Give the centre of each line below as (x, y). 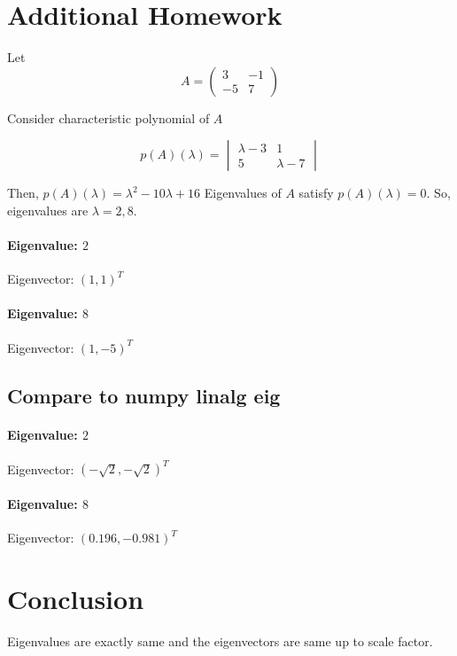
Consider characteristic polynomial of (108, 117)
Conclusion (76, 598)
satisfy (316, 193)
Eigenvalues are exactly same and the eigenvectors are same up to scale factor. (220, 640)
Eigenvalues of (243, 193)
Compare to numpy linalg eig (144, 395)
